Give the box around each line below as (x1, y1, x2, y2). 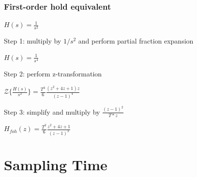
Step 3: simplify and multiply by (4, 106, 100, 117)
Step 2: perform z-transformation (4, 69, 102, 79)
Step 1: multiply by (4, 36, 61, 46)
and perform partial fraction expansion (78, 36, 194, 46)
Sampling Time (4, 155, 107, 175)
